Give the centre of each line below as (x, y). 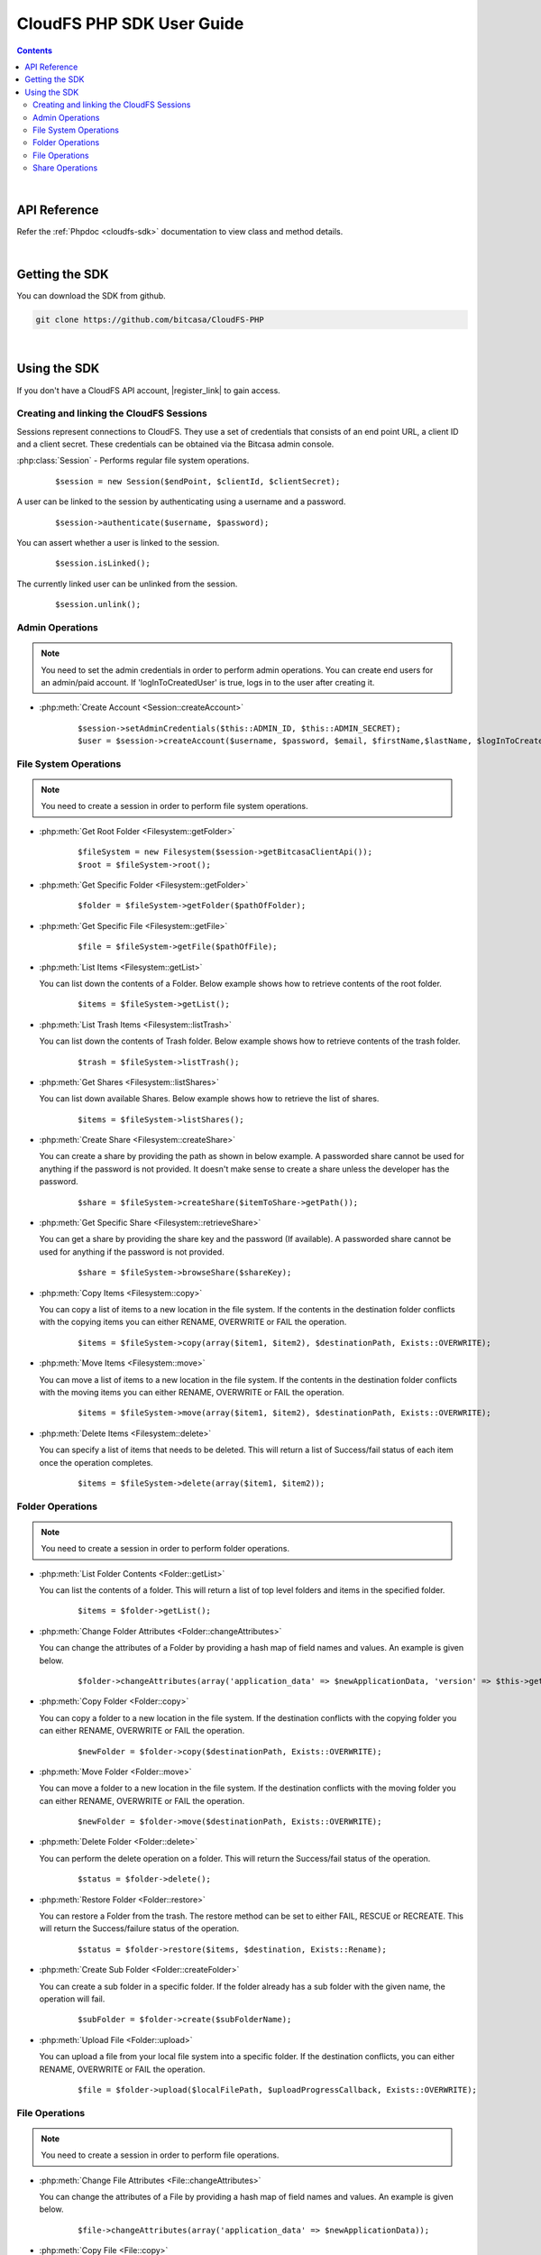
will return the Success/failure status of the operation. (139, 1928)
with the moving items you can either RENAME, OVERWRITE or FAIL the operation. (192, 1392)
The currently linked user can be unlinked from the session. (127, 584)
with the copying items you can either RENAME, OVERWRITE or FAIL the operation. (193, 1322)
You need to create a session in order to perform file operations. (160, 2155)
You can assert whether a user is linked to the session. (118, 543)
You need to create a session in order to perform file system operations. (174, 806)
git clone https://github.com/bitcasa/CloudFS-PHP (150, 319)
